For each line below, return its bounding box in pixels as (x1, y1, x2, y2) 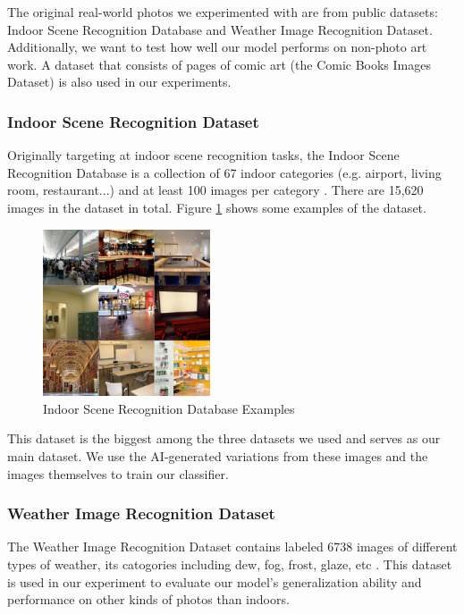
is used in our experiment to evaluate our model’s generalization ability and (7, 572, 422, 591)
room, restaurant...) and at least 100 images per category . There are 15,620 (7, 181, 424, 199)
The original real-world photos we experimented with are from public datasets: (7, 3, 438, 21)
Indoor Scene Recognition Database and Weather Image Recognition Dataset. (7, 20, 433, 38)
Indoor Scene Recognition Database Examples (43, 399, 295, 417)
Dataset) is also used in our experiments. (7, 72, 232, 91)
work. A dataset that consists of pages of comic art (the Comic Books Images (7, 55, 431, 73)
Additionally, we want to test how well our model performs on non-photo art (7, 38, 427, 56)
